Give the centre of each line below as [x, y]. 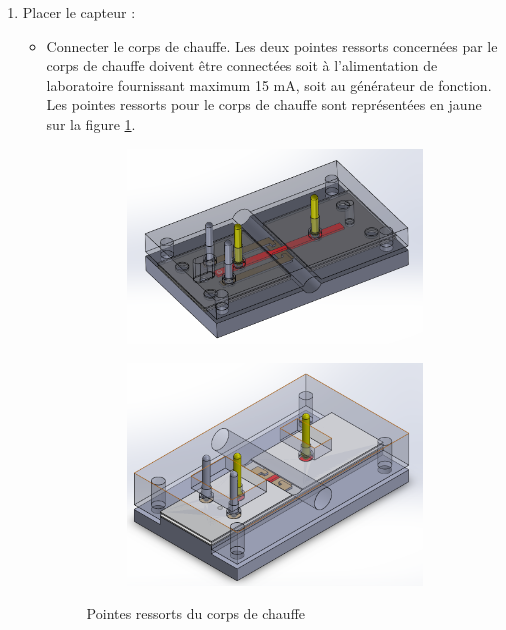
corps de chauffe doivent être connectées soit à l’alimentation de [242, 65]
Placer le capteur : [79, 12]
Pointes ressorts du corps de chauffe [196, 613]
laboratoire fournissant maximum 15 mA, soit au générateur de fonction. [269, 84]
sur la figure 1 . [91, 123]
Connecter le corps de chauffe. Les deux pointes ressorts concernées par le [272, 45]
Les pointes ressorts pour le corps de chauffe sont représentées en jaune [264, 104]
